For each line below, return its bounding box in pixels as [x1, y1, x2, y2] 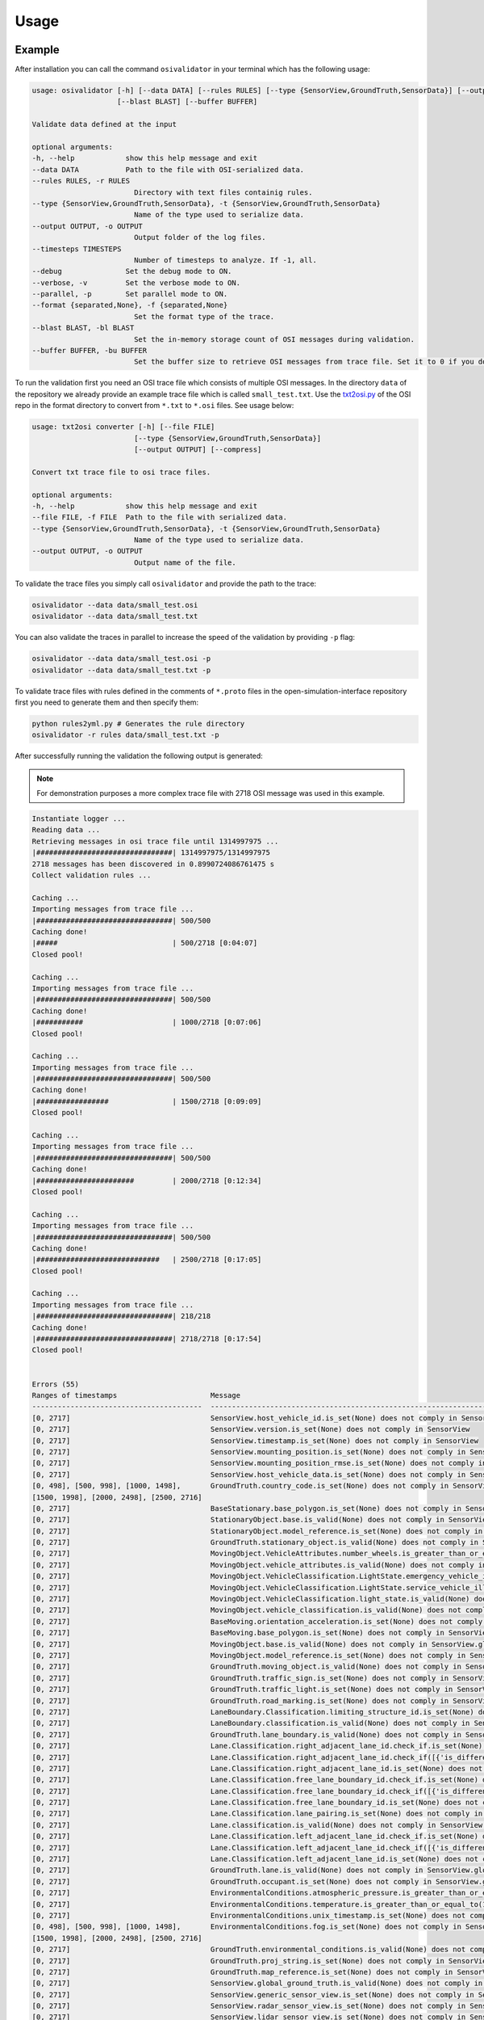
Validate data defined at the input [31, 120, 177, 129]
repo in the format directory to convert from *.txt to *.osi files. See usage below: [15, 401, 294, 410]
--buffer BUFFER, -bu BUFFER [31, 346, 148, 356]
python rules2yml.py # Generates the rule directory [31, 719, 245, 728]
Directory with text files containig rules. [133, 187, 313, 197]
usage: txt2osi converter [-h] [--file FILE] [31, 423, 215, 431]
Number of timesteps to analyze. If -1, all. [133, 255, 318, 264]
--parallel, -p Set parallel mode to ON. [31, 289, 228, 299]
